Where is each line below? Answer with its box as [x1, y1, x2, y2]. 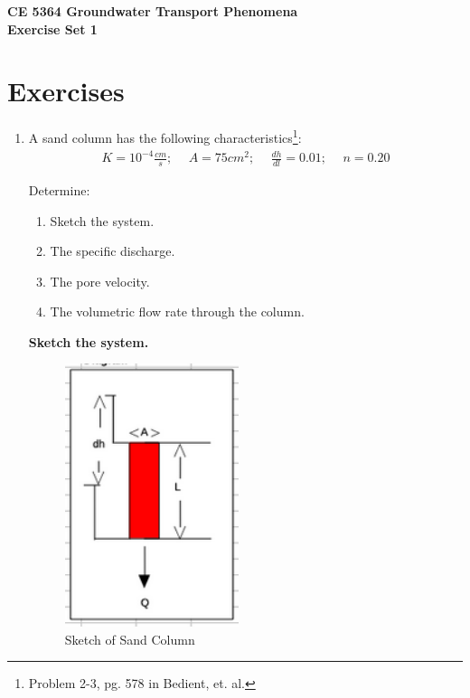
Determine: [28, 180, 90, 199]
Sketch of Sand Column [64, 629, 195, 648]
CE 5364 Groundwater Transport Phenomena [7, 2, 298, 20]
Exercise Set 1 [7, 19, 98, 38]
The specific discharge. [50, 241, 175, 260]
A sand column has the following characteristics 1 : [28, 126, 302, 146]
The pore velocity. [50, 271, 150, 290]
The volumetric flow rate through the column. [50, 302, 305, 321]
